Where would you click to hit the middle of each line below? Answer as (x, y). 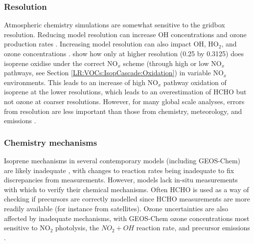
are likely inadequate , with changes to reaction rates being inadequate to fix (119, 170)
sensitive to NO (27, 228)
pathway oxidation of (195, 82)
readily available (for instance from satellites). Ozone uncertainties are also (116, 208)
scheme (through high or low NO (172, 63)
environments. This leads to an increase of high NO (81, 82)
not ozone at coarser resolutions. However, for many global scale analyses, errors (124, 101)
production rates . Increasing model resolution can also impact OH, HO (111, 44)
